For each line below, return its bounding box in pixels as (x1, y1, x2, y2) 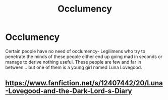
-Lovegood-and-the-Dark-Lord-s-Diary (5, 87, 132, 95)
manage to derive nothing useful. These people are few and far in (5, 59, 141, 65)
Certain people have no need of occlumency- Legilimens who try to (5, 48, 145, 54)
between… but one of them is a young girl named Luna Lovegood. (5, 64, 142, 70)
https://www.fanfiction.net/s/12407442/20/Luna (5, 79, 163, 87)
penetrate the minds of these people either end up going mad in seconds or (5, 54, 163, 60)
